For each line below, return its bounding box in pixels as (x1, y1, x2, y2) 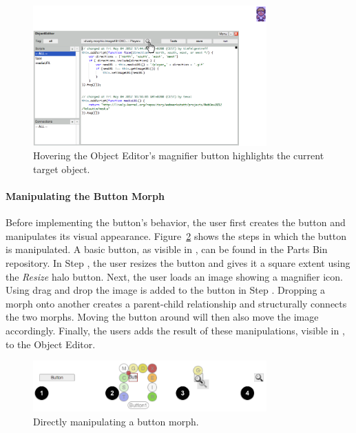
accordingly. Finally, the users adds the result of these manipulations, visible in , (6, 323, 345, 338)
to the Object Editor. (6, 336, 96, 351)
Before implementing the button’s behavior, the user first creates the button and (6, 215, 346, 230)
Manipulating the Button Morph (6, 189, 165, 203)
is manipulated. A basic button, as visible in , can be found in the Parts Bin (6, 242, 328, 256)
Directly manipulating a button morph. (33, 414, 199, 428)
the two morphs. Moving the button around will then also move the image (6, 310, 319, 324)
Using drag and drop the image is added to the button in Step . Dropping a (6, 283, 326, 297)
